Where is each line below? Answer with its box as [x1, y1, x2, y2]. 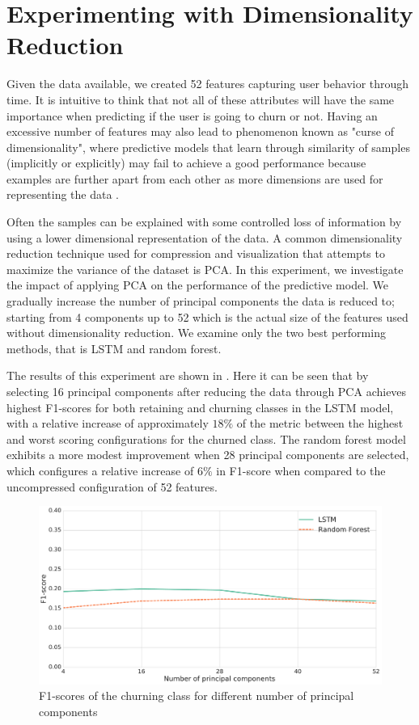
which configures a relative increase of [6, 462, 194, 478]
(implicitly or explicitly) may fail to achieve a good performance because [6, 154, 366, 171]
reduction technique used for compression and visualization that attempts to [6, 245, 385, 262]
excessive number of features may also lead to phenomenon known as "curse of [6, 123, 395, 140]
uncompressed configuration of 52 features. [6, 478, 218, 495]
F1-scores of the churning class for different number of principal [39, 687, 354, 704]
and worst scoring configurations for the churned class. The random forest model [6, 430, 406, 447]
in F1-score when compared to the [216, 462, 386, 478]
